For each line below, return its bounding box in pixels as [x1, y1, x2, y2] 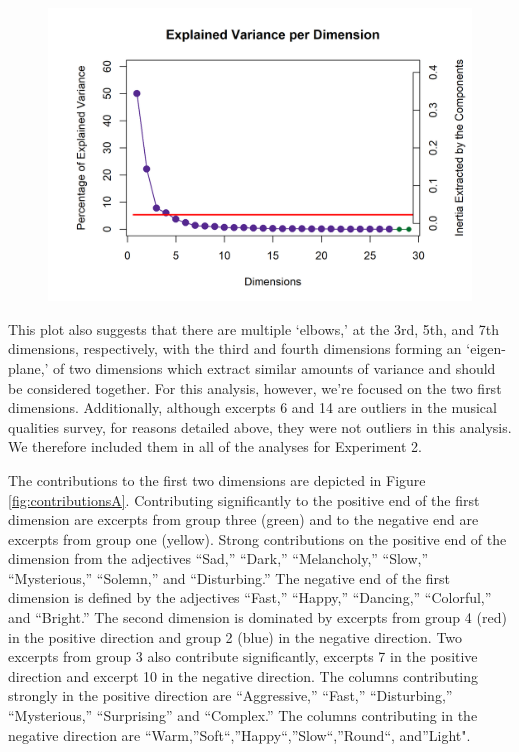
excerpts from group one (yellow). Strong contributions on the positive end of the [8, 528, 507, 549]
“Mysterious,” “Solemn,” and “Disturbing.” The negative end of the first [8, 567, 451, 588]
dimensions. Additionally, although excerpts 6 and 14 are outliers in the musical [8, 397, 497, 418]
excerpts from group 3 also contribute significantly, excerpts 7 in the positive [8, 646, 478, 667]
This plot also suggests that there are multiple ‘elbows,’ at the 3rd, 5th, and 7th [8, 318, 499, 339]
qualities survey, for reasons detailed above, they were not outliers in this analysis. [8, 416, 512, 437]
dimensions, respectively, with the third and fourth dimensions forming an [8, 338, 462, 359]
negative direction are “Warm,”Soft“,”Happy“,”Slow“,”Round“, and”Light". [8, 724, 471, 745]
